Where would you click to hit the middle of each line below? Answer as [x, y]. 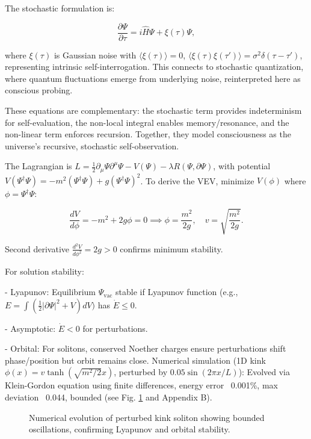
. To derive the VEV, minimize [197, 180]
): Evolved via [264, 372]
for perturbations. [115, 328]
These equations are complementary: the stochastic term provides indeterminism [153, 111]
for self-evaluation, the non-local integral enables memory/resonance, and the [147, 122]
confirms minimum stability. [171, 248]
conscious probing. [39, 90]
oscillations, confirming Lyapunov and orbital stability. [130, 429]
